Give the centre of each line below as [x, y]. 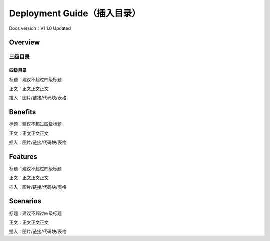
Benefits [23, 112]
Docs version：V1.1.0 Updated [40, 28]
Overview [25, 42]
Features [23, 157]
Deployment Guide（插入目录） [75, 13]
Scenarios [25, 201]
